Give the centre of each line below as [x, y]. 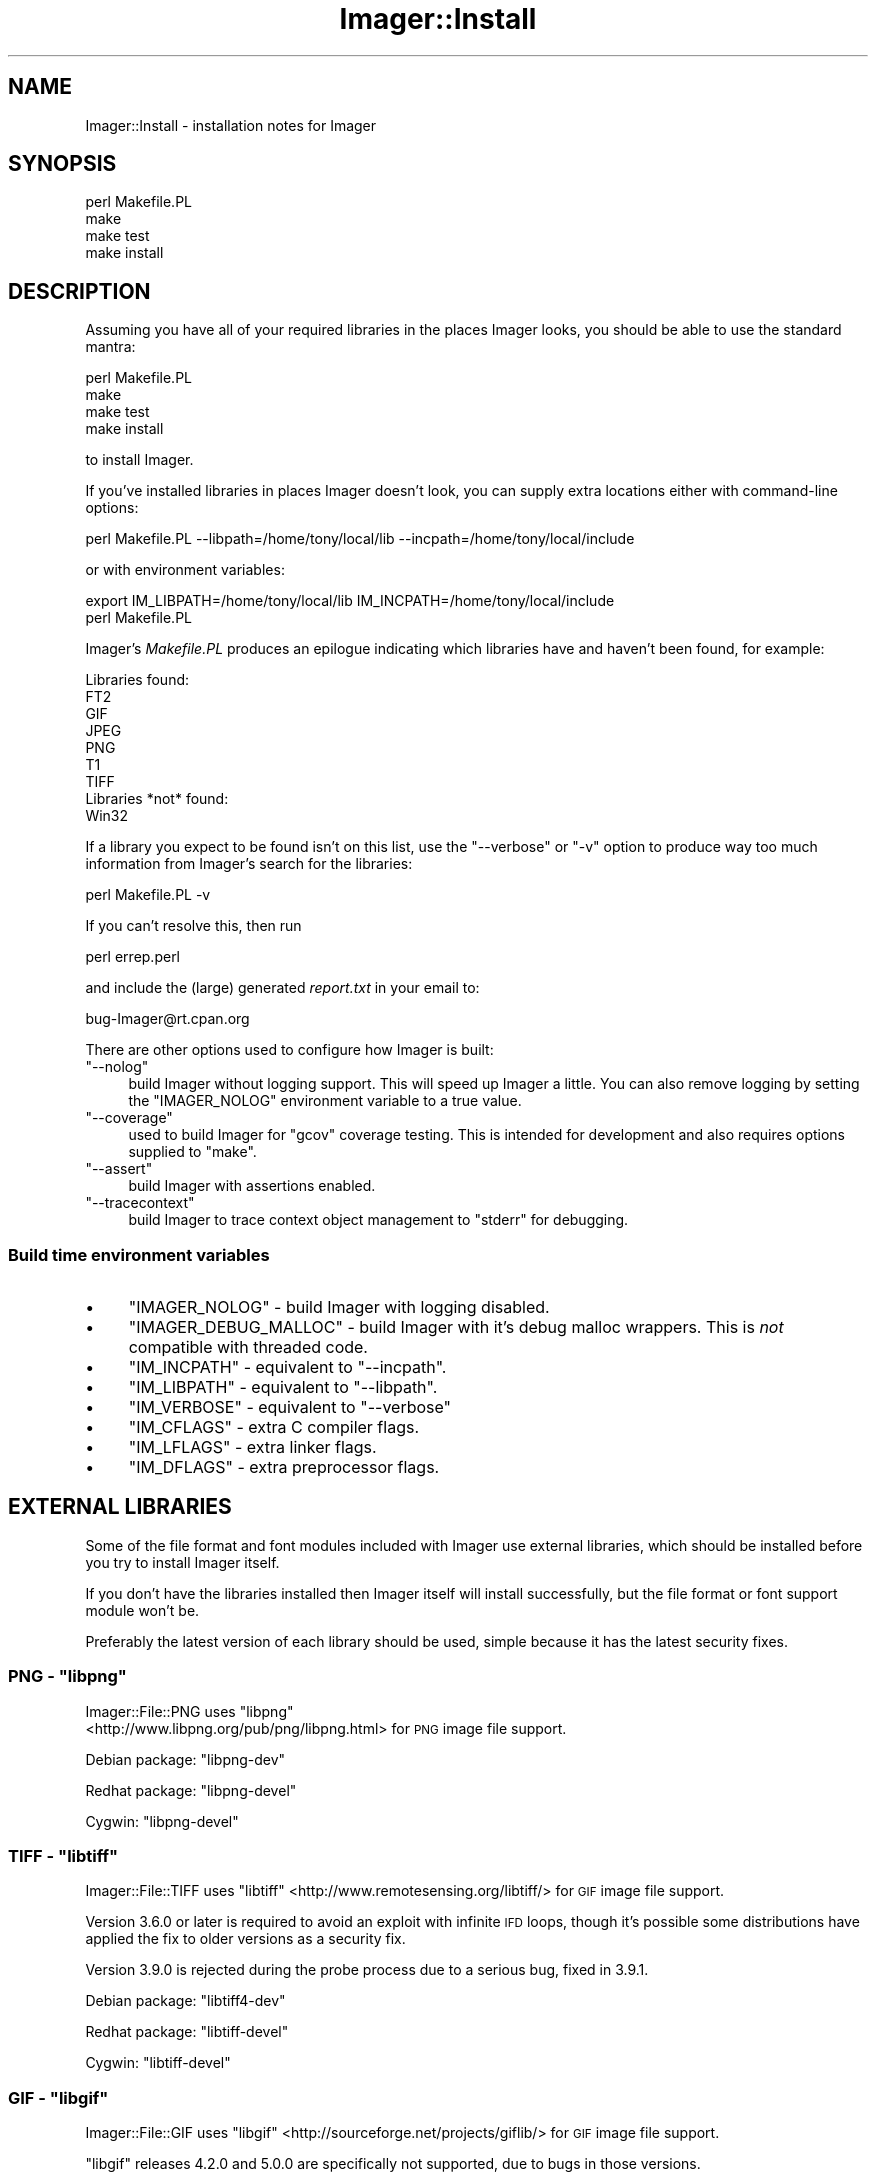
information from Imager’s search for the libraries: [249, 864]
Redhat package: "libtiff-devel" [187, 2032]
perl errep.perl [133, 957]
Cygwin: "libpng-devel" [162, 1821]
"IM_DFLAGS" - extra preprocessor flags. [284, 1467]
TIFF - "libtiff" [63, 1856]
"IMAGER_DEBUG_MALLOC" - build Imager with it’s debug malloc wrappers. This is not [456, 1327]
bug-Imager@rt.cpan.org [167, 1019]
